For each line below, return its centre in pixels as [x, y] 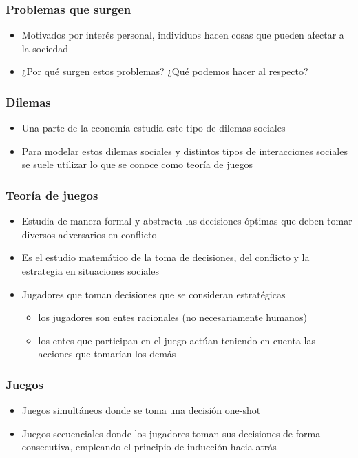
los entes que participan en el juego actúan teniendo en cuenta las [177, 340]
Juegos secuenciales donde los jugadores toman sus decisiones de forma [171, 433]
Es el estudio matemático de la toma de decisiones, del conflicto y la [166, 257]
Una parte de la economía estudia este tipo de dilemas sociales [154, 128]
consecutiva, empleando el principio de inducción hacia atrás [149, 447]
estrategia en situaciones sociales [90, 271]
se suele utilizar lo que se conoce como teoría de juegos [137, 164]
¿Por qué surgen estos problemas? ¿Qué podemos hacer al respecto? [165, 71]
